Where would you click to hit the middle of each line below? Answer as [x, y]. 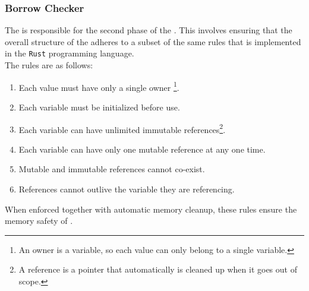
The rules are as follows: [49, 65]
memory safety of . [39, 221]
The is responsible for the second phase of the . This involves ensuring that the [149, 30]
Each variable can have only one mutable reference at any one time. [142, 149]
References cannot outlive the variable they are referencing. [127, 189]
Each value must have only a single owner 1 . [99, 86]
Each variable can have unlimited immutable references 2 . [122, 128]
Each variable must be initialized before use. [99, 107]
